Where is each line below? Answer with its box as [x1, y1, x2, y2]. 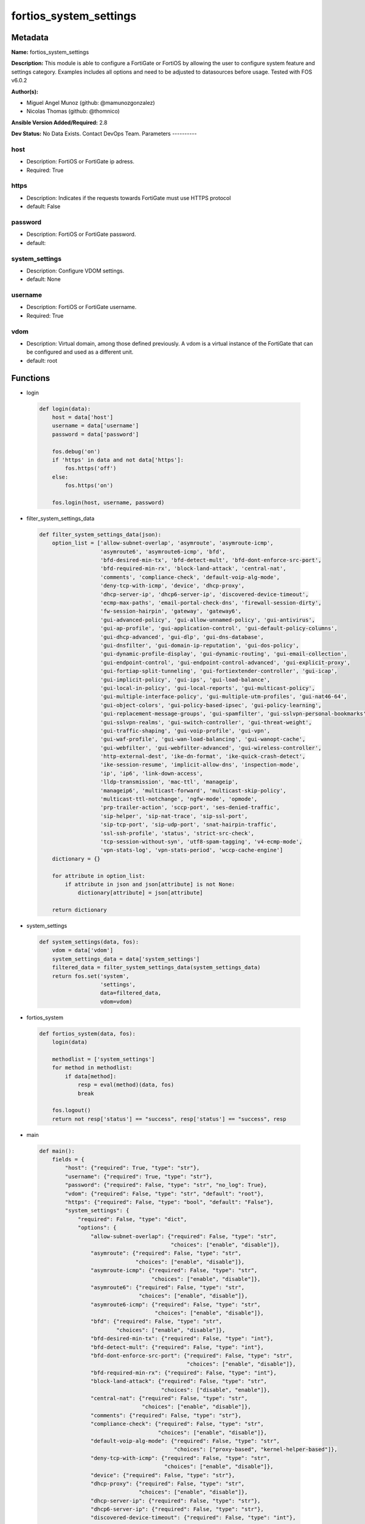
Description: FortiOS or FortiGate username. [26, 304, 137, 311]
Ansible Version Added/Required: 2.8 [11, 119, 108, 126]
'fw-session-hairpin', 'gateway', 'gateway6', [100, 608, 242, 615]
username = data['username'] [52, 422, 139, 429]
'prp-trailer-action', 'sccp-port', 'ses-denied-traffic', [100, 804, 280, 811]
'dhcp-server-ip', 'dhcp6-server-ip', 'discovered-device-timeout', [100, 591, 309, 597]
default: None [26, 276, 61, 283]
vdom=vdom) [100, 998, 133, 1005]
